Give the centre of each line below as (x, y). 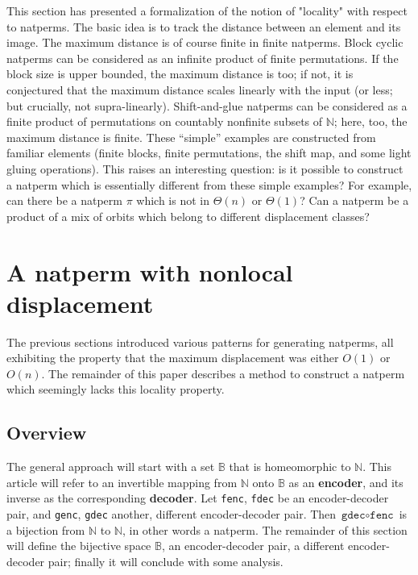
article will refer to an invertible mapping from (122, 482)
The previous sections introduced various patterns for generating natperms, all (200, 342)
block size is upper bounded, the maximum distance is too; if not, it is (180, 74)
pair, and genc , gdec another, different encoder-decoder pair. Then (172, 514)
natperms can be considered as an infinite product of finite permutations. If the (203, 58)
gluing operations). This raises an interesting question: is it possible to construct (205, 168)
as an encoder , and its (346, 482)
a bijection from (46, 529)
